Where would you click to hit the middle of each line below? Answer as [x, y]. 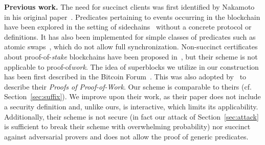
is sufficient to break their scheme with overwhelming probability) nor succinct [127, 126]
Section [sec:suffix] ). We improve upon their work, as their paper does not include [132, 96]
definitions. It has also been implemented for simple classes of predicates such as [130, 36]
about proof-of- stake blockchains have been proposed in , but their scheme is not [131, 56]
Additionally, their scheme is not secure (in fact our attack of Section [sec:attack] [131, 116]
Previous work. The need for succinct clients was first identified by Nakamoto [129, 7]
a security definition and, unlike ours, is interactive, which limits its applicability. [131, 106]
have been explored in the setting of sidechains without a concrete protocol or [128, 27]
